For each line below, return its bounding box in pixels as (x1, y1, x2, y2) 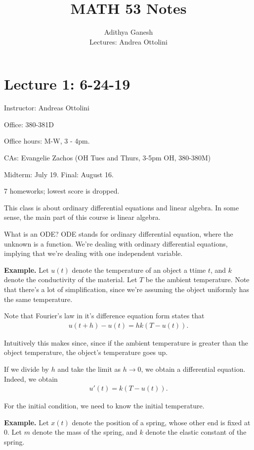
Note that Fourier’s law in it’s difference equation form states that (4, 310, 205, 321)
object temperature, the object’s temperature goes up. (4, 347, 168, 357)
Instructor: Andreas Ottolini (4, 102, 89, 113)
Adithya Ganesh (104, 27, 153, 37)
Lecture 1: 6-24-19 (4, 74, 130, 94)
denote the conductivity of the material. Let (4, 274, 137, 285)
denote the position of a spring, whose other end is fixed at (72, 417, 251, 427)
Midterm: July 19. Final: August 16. (4, 169, 114, 179)
